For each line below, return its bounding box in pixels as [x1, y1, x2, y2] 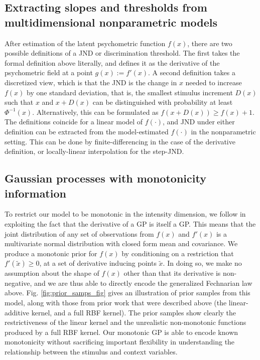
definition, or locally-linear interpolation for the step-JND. [5, 146, 184, 156]
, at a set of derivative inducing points [39, 258, 157, 268]
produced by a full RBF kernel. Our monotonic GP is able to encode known [5, 326, 238, 337]
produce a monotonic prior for [5, 248, 97, 258]
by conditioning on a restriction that [121, 248, 234, 258]
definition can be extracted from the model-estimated [5, 126, 169, 136]
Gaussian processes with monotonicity [5, 170, 206, 186]
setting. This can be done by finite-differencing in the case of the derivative [5, 136, 235, 146]
